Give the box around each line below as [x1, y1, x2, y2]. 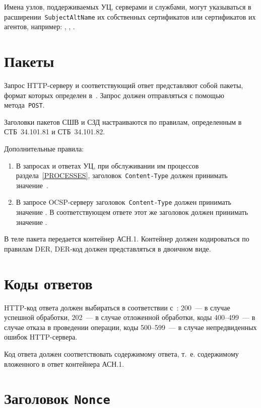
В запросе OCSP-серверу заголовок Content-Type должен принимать [16, 197, 231, 207]
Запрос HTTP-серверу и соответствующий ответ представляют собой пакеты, [4, 79, 243, 90]
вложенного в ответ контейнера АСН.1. [4, 358, 124, 369]
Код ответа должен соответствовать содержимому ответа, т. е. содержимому [4, 348, 239, 359]
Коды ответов [4, 273, 93, 293]
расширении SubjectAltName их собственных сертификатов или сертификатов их [4, 11, 256, 22]
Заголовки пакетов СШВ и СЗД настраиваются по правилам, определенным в [4, 116, 242, 127]
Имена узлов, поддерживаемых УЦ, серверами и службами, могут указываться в [4, 2, 251, 12]
